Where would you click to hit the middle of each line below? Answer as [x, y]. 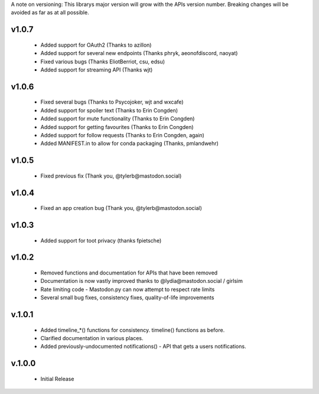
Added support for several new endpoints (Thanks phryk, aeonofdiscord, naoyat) [139, 53]
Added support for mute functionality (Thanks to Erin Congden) [118, 119]
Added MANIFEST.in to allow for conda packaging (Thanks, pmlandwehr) [129, 143]
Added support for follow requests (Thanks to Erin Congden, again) [123, 135]
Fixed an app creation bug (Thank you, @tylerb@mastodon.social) [121, 208]
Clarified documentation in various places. [92, 338]
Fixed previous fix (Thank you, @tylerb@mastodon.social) [111, 176]
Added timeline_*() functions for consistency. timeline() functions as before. [133, 330]
